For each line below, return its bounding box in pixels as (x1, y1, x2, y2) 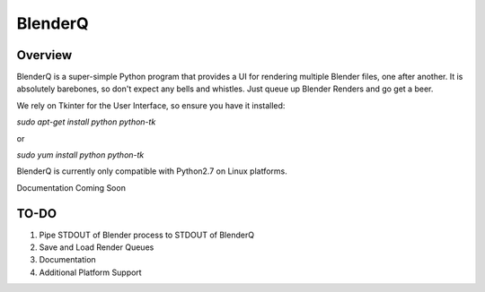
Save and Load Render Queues (39, 242, 154, 253)
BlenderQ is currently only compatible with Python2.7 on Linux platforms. (16, 166, 287, 176)
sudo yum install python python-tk (16, 150, 145, 160)
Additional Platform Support (39, 267, 143, 278)
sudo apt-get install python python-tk (16, 116, 156, 127)
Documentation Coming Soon (16, 182, 126, 193)
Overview (16, 47, 73, 63)
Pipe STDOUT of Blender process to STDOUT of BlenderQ (39, 229, 255, 240)
